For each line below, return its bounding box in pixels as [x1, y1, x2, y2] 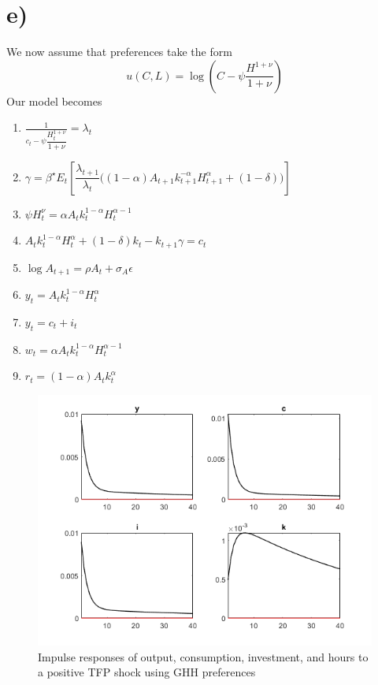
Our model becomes [6, 92, 102, 109]
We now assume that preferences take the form [6, 43, 232, 60]
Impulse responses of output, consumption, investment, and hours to [38, 648, 369, 665]
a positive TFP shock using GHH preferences [38, 664, 256, 680]
